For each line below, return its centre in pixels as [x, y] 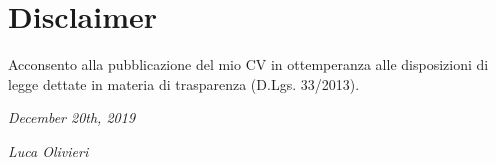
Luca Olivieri [48, 150]
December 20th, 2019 [72, 117]
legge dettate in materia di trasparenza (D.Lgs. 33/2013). [184, 83]
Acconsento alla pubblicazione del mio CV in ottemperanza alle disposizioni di [248, 64]
